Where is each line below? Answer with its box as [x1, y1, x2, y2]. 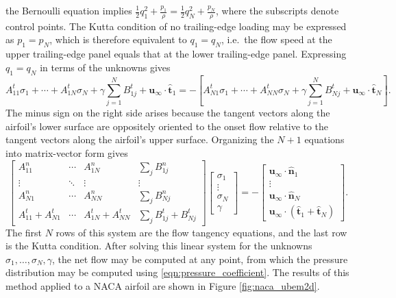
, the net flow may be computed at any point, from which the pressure [52, 251, 348, 266]
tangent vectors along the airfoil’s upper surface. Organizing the [5, 132, 274, 147]
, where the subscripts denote [215, 3, 339, 17]
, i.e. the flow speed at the [221, 32, 332, 47]
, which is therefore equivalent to [49, 32, 187, 47]
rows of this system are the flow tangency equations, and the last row [55, 225, 347, 239]
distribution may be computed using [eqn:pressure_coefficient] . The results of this [5, 265, 349, 280]
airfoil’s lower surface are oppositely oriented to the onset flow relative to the [5, 119, 329, 133]
